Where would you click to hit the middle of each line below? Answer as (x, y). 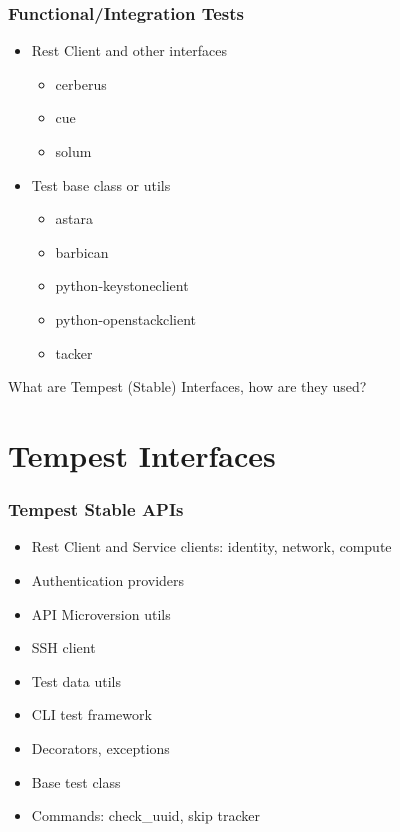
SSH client (63, 647)
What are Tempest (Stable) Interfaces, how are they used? (187, 386)
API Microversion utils (101, 613)
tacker (74, 352)
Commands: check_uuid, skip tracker (145, 815)
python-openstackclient (126, 318)
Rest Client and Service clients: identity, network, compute (211, 546)
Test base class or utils (101, 184)
